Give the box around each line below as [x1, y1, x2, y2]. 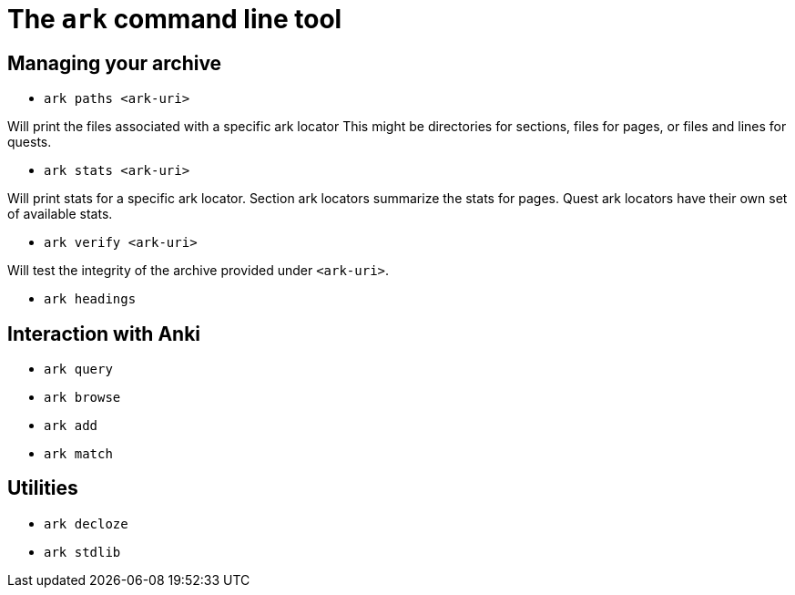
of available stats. [7, 206, 113, 222]
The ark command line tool [7, 4, 342, 35]
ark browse [44, 390, 121, 405]
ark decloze [44, 516, 128, 531]
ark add [44, 418, 98, 434]
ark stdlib [44, 544, 121, 559]
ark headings [44, 292, 137, 307]
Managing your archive [7, 51, 222, 75]
